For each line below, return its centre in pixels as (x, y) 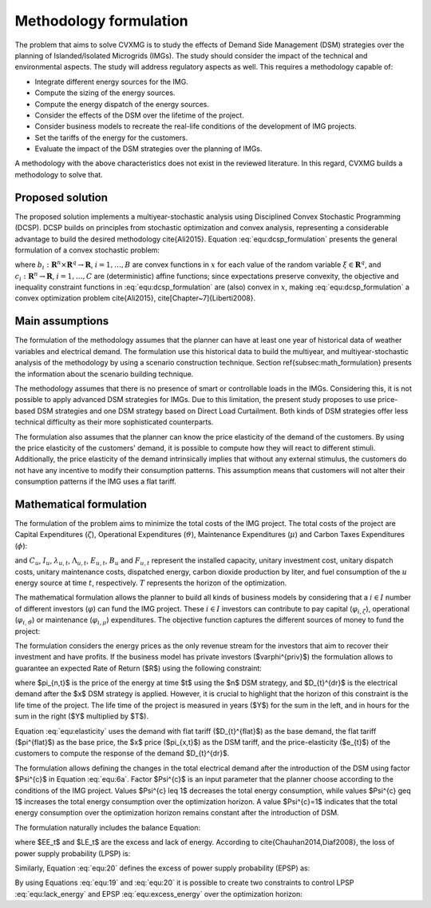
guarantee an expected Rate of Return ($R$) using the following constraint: (138, 668)
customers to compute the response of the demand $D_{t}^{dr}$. (122, 753)
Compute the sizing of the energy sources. (105, 93)
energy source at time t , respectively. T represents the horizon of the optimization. (151, 583)
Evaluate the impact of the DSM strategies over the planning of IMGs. (148, 149)
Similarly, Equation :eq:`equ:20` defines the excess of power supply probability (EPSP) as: (162, 868)
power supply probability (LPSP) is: (73, 853)
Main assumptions (62, 321)
